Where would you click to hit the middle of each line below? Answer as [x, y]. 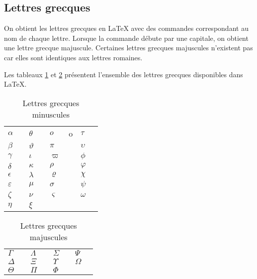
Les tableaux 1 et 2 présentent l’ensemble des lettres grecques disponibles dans [124, 74]
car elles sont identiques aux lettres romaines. [73, 57]
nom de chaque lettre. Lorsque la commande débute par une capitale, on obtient [126, 38]
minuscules [51, 114]
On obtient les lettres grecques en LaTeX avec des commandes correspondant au [126, 28]
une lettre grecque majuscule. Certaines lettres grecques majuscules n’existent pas [128, 48]
